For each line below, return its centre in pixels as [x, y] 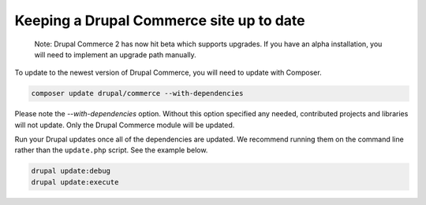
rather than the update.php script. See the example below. [111, 150]
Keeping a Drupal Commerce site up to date [160, 20]
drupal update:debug [71, 171]
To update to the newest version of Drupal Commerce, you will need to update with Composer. [168, 73]
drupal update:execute [75, 182]
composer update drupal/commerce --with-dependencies [137, 93]
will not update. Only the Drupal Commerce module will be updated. [125, 125]
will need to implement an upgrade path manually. [115, 54]
